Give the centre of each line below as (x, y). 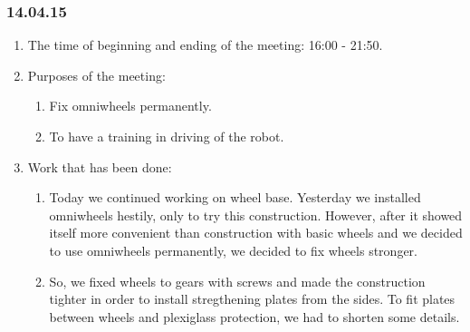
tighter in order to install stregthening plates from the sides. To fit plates (252, 299)
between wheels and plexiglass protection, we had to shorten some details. (254, 316)
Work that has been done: (100, 166)
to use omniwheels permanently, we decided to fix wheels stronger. (233, 250)
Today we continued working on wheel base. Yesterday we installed (235, 197)
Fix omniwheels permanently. (130, 106)
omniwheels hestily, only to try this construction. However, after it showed (256, 215)
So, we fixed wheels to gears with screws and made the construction (237, 281)
